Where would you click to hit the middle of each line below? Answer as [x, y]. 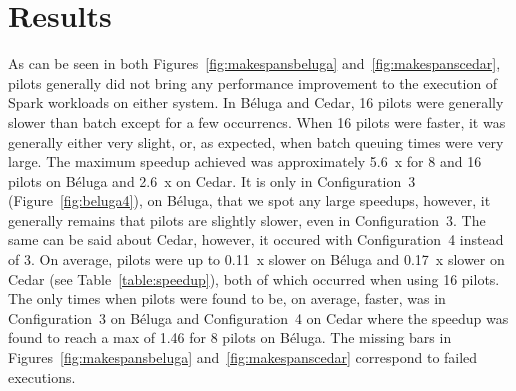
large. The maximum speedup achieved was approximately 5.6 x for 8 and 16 [245, 161]
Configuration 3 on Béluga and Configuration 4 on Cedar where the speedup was [258, 317]
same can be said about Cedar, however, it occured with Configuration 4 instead [256, 239]
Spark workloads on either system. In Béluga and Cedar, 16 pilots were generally [256, 102]
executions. [42, 376]
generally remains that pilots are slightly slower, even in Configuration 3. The [247, 219]
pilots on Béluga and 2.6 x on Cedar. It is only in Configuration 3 [212, 180]
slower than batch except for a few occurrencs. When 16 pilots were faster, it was [257, 121]
